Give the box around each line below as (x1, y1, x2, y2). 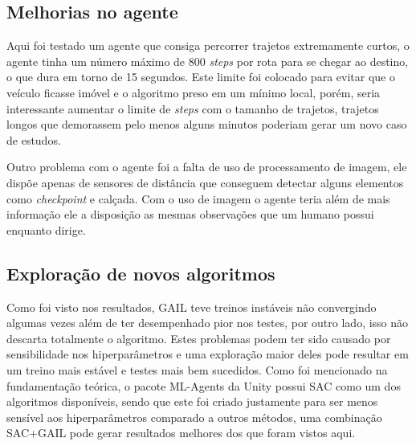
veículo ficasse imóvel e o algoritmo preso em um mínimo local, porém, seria (6, 84, 381, 100)
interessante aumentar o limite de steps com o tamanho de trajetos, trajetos (6, 100, 379, 117)
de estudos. (6, 131, 61, 148)
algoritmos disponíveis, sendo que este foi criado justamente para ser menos (6, 393, 378, 410)
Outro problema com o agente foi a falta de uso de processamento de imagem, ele (6, 158, 407, 175)
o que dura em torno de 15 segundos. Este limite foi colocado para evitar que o (6, 68, 395, 85)
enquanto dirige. (6, 221, 86, 238)
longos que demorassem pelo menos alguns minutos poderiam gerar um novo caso (6, 116, 407, 133)
